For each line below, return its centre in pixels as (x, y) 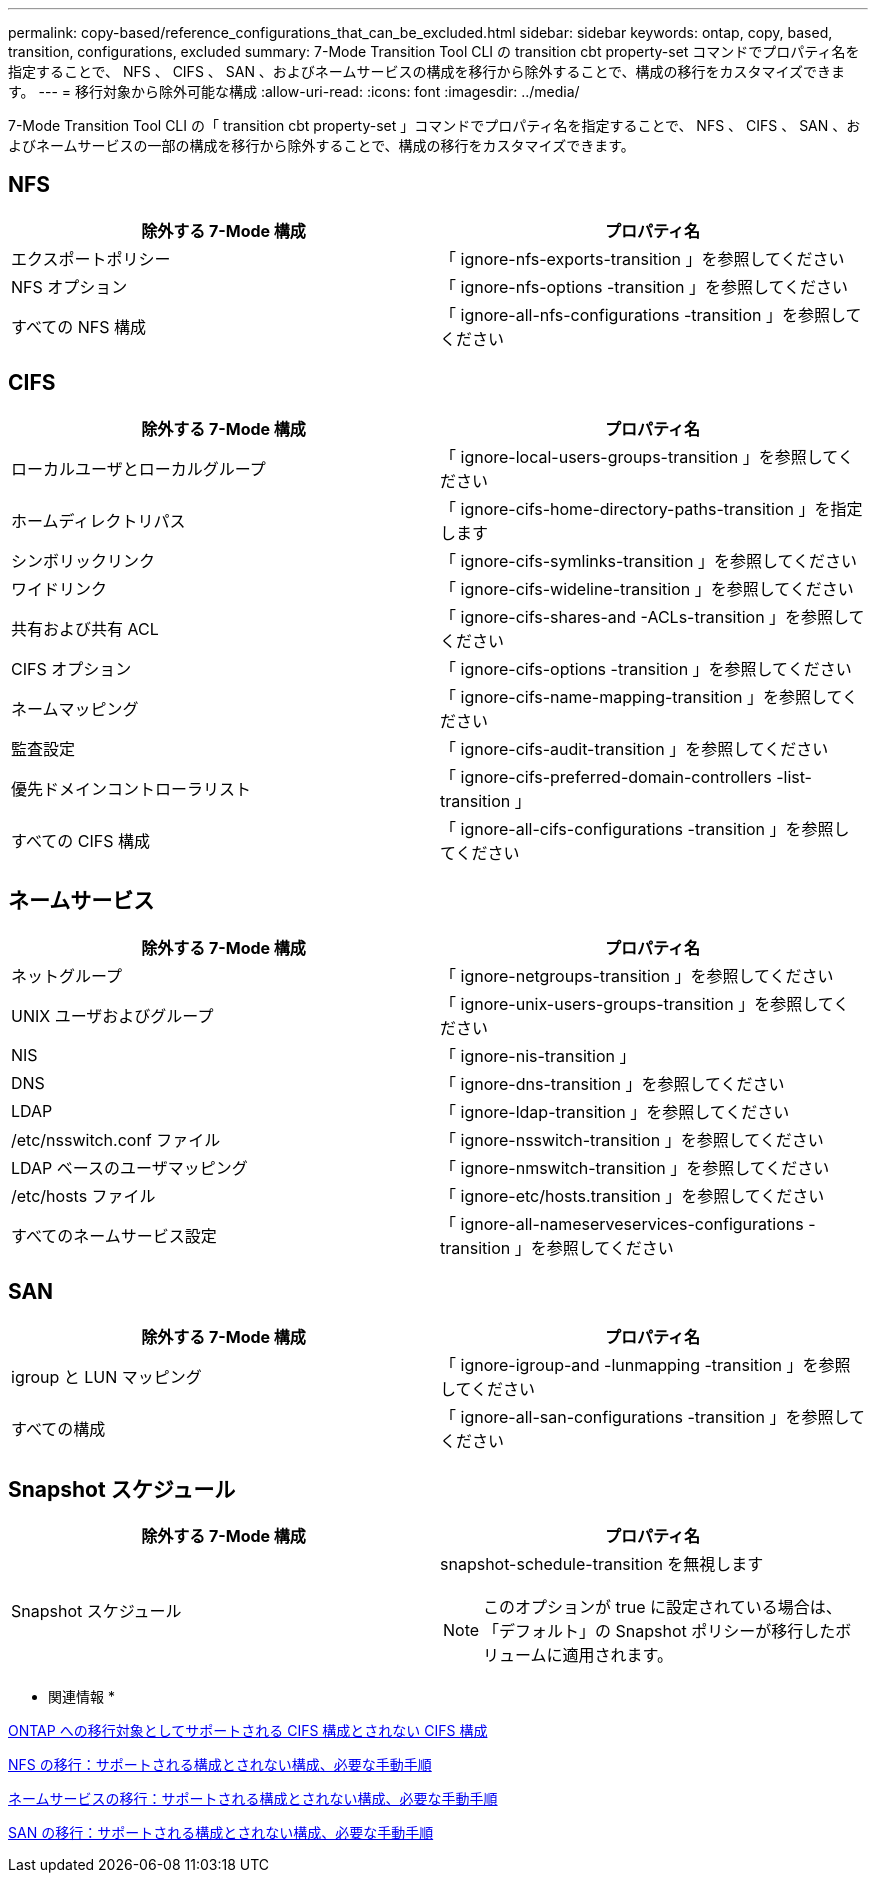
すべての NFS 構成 (79, 326)
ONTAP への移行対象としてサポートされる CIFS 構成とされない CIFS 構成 (248, 1731)
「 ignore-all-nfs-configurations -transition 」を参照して (651, 314)
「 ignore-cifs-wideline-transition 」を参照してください (647, 588)
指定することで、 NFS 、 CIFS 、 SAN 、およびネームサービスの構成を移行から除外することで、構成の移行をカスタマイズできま (427, 71)
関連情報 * (81, 1697)
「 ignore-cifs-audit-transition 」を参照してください (634, 748)
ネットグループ (67, 975)
